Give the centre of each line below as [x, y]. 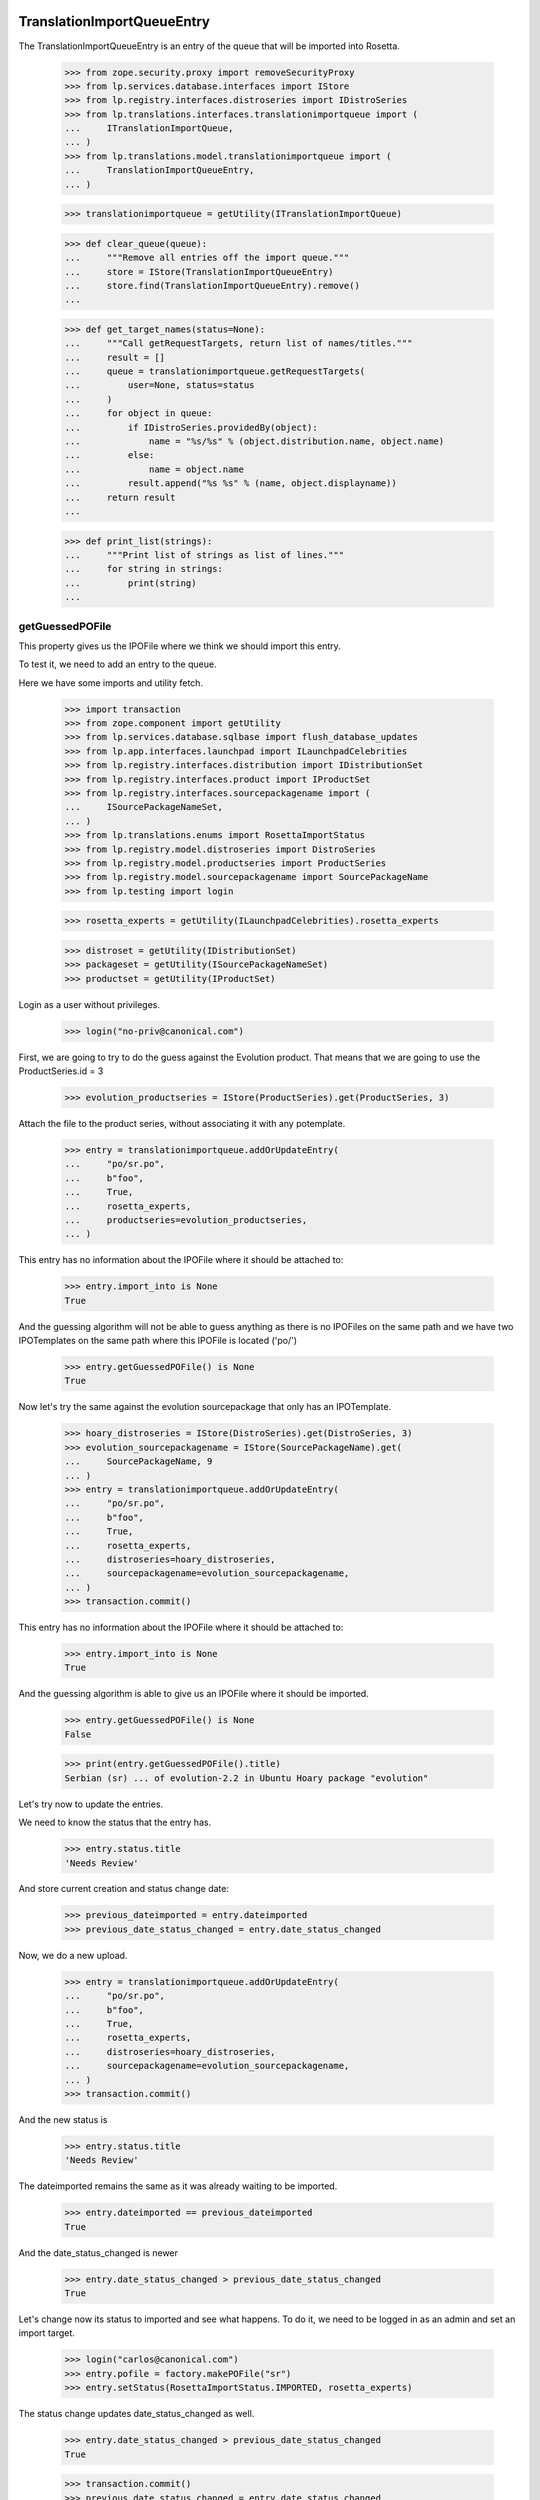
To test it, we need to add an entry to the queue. [117, 664]
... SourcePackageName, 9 [138, 1461]
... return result [120, 497]
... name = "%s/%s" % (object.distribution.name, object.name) [254, 441]
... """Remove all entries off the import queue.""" [207, 258]
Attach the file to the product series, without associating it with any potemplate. [182, 1123]
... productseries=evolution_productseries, [186, 1219]
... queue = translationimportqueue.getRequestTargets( [215, 371]
